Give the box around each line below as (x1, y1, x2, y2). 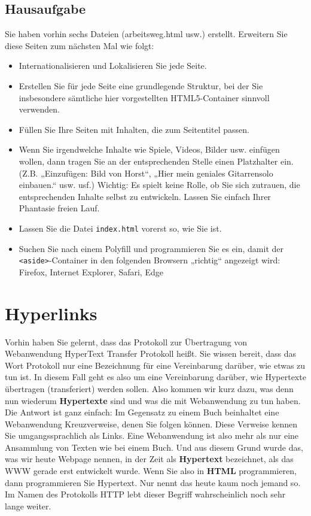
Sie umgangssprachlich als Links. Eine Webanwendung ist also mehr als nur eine (5, 429, 299, 442)
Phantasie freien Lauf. (19, 202, 100, 214)
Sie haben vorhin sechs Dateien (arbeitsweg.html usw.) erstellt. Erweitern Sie (5, 28, 288, 40)
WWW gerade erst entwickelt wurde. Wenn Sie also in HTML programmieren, (5, 465, 297, 477)
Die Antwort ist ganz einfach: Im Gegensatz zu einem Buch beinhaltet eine (5, 406, 279, 418)
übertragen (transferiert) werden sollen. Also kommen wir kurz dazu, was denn (5, 382, 294, 394)
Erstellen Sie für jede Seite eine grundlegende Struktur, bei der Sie (19, 79, 263, 92)
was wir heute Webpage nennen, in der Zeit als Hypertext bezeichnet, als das (5, 453, 294, 465)
